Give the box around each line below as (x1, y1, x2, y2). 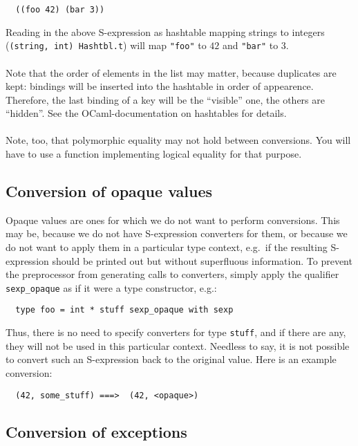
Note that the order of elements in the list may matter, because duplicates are (6, 65, 337, 80)
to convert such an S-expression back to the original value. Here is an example (6, 352, 337, 366)
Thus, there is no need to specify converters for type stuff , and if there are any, (6, 325, 346, 340)
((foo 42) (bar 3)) (15, 5, 105, 15)
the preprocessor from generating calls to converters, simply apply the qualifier (6, 267, 339, 281)
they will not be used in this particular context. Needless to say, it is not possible (6, 338, 350, 353)
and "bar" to (223, 38, 279, 53)
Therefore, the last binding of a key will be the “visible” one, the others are (6, 92, 325, 106)
